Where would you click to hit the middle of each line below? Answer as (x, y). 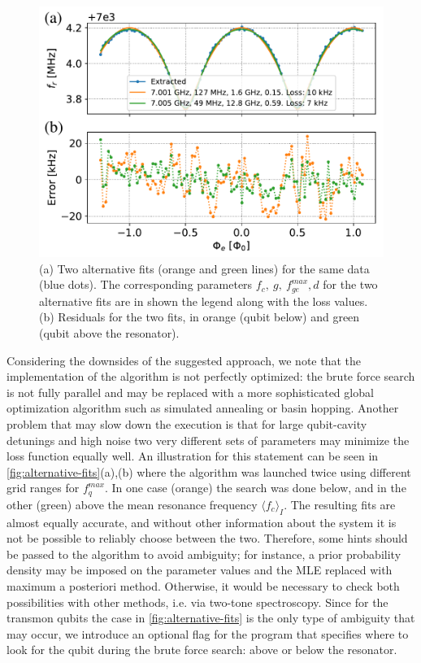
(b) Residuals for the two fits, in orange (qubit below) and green (200, 317)
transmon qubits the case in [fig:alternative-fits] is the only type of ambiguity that (211, 618)
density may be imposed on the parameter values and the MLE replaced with (200, 570)
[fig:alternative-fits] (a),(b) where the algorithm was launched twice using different (209, 471)
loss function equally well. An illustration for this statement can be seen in (193, 456)
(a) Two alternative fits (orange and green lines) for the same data (204, 268)
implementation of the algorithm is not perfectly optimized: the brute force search (211, 376)
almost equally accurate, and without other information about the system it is (202, 522)
